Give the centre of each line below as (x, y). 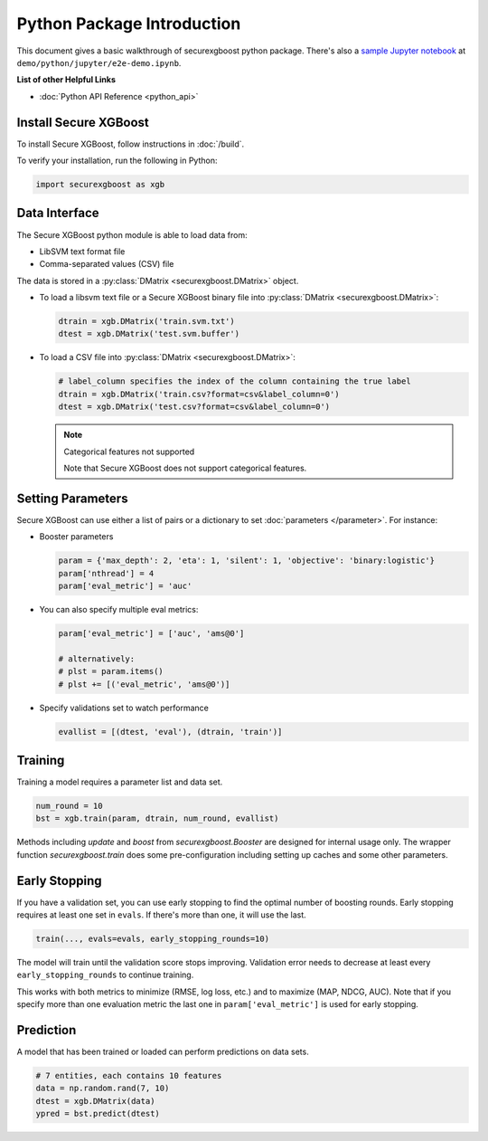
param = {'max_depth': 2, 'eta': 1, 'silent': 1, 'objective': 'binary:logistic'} (247, 561)
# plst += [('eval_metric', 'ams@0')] (144, 684)
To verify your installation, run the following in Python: (117, 161)
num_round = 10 (69, 806)
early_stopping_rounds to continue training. (105, 975)
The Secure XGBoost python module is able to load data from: (132, 234)
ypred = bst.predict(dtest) (98, 1114)
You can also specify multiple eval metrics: (119, 609)
